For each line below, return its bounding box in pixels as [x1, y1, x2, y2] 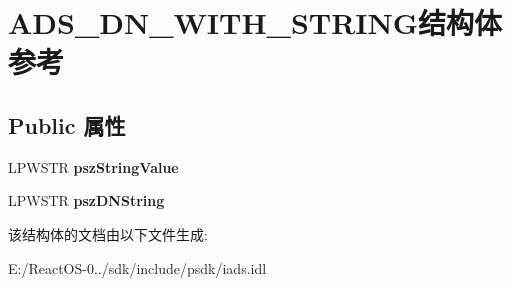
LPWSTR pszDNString [8, 190, 165, 211]
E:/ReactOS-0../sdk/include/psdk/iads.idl [8, 257, 267, 278]
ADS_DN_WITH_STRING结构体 [8, 2, 503, 43]
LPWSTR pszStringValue [8, 156, 179, 177]
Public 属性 [8, 109, 126, 140]
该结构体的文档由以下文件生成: [8, 223, 208, 244]
